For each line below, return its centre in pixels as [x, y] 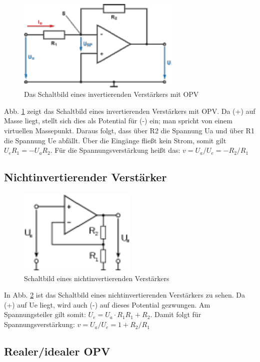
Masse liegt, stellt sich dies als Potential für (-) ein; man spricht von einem [118, 121]
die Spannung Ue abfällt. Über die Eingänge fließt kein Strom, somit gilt [115, 140]
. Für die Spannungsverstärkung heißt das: [115, 150]
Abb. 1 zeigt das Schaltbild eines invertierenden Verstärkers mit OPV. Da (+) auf [130, 111]
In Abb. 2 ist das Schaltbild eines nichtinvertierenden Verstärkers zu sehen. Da [124, 295]
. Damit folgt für [176, 314]
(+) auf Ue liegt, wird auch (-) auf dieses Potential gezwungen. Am [107, 304]
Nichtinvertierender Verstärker [85, 177]
